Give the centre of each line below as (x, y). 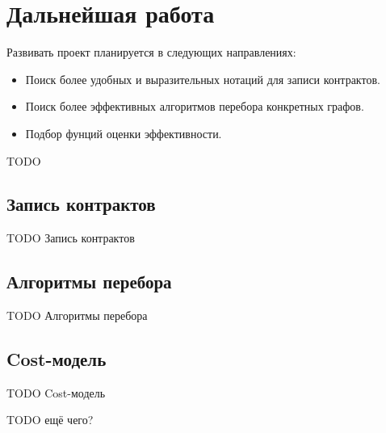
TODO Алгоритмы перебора (77, 315)
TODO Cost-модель (56, 392)
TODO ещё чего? (50, 420)
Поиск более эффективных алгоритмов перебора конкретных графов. (195, 106)
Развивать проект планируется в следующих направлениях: (151, 52)
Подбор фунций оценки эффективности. (124, 133)
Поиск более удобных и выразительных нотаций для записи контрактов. (203, 79)
